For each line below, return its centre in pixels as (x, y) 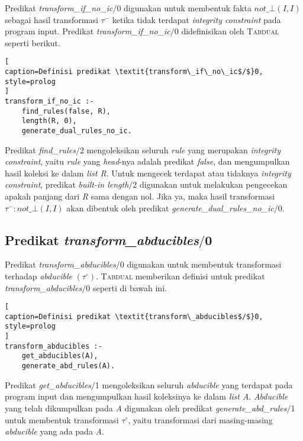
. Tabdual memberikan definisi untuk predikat (180, 276)
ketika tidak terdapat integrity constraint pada (196, 19)
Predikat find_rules (40, 149)
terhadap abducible (38, 276)
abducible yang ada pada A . (54, 431)
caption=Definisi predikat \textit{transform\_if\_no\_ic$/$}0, (134, 72)
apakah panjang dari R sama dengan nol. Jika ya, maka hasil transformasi (140, 196)
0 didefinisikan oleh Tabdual (226, 31)
